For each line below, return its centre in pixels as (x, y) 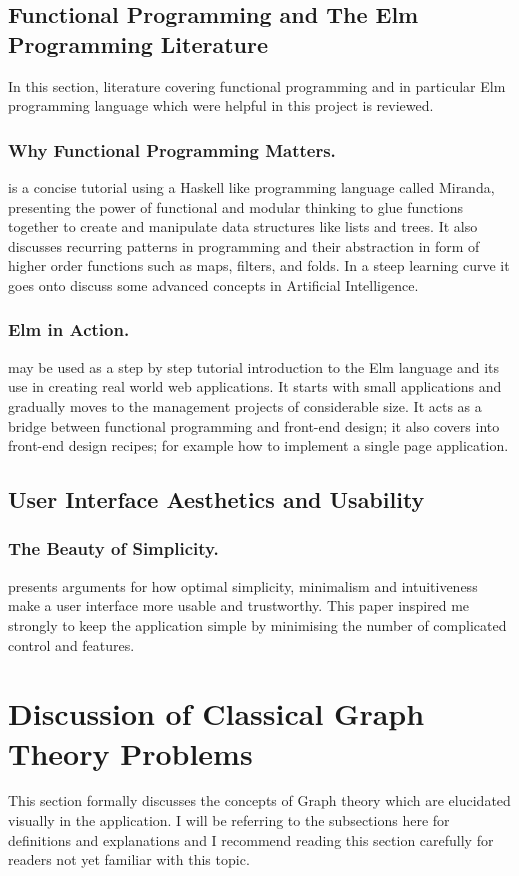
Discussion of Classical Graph (216, 713)
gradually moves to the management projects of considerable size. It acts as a (245, 405)
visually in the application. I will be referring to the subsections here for (229, 820)
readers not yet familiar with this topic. (129, 859)
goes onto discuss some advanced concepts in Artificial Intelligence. (213, 284)
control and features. (71, 644)
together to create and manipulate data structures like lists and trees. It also (243, 226)
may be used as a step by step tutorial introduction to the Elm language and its (254, 366)
